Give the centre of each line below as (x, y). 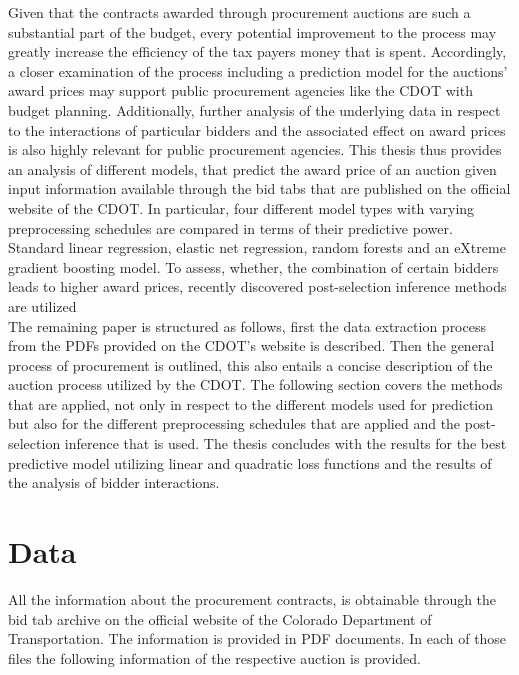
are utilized (42, 305)
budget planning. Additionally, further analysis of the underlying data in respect (254, 109)
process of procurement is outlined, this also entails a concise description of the (250, 364)
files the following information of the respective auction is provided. (214, 657)
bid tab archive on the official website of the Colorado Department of (220, 618)
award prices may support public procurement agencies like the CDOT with (240, 90)
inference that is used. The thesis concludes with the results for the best (285, 443)
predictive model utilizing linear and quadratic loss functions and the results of (250, 462)
